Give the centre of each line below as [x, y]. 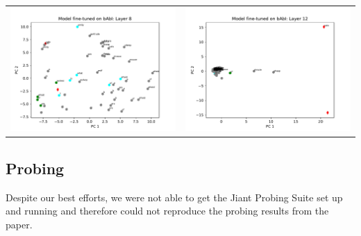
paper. [19, 224]
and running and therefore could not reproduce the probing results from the [167, 211]
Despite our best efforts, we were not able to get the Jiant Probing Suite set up [174, 197]
